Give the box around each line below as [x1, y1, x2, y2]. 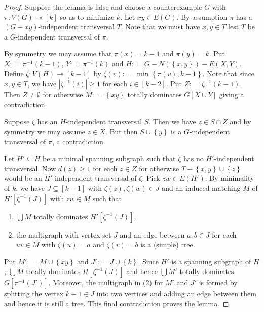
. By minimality [205, 173, 254, 183]
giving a [219, 89, 244, 100]
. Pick [142, 173, 160, 183]
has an [37, 116, 58, 127]
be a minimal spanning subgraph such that [43, 153, 176, 164]
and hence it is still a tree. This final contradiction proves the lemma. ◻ [4, 298, 229, 308]
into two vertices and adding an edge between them [96, 288, 256, 299]
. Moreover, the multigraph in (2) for [48, 277, 163, 288]
